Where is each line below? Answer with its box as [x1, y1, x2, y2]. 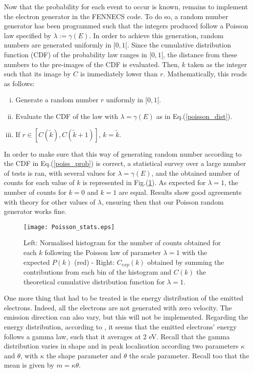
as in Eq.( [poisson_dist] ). [156, 111, 232, 121]
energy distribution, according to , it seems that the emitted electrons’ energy [4, 321, 237, 331]
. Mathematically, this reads [163, 69, 247, 79]
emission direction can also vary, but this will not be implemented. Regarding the [4, 312, 248, 322]
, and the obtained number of [151, 167, 240, 178]
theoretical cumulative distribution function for [23, 276, 165, 286]
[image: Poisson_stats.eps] [23, 223, 115, 231]
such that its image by [4, 69, 71, 79]
